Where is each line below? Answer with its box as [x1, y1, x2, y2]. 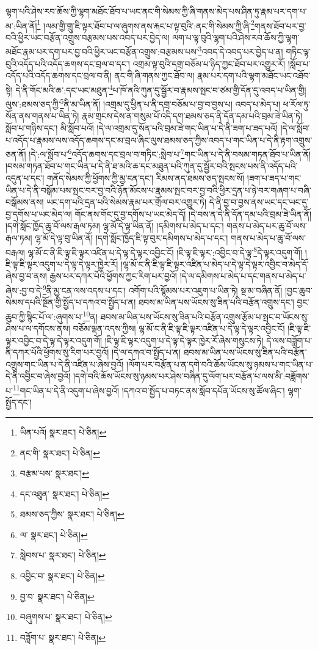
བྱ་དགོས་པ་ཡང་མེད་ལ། [5, 207, 72, 220]
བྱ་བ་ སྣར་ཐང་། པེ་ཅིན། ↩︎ [20, 590, 95, 602]
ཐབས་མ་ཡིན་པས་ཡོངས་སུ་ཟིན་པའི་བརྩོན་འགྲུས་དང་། [138, 296, 294, 309]
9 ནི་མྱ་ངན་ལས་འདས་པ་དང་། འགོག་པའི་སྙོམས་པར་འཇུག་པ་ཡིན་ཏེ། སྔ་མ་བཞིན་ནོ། [42, 282, 283, 296]
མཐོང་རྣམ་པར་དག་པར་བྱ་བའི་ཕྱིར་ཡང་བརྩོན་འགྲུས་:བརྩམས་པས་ [5, 45, 198, 58]
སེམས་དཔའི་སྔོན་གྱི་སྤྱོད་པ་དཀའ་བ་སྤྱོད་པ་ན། [5, 296, 136, 309]
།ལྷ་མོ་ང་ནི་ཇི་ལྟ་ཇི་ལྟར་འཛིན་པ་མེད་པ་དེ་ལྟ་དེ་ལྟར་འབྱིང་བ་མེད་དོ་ [121, 257, 309, 270]
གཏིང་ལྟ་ [286, 45, 311, 58]
